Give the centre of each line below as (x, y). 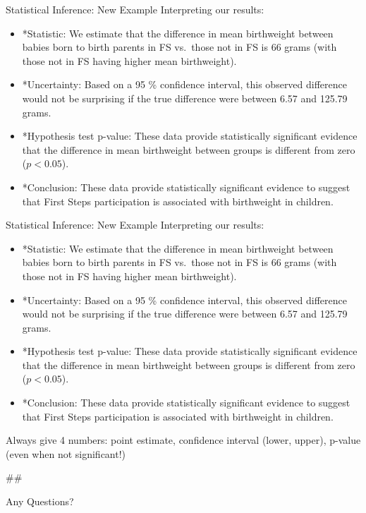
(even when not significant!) (66, 453)
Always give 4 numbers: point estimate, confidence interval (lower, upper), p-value (183, 440)
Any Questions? (40, 501)
